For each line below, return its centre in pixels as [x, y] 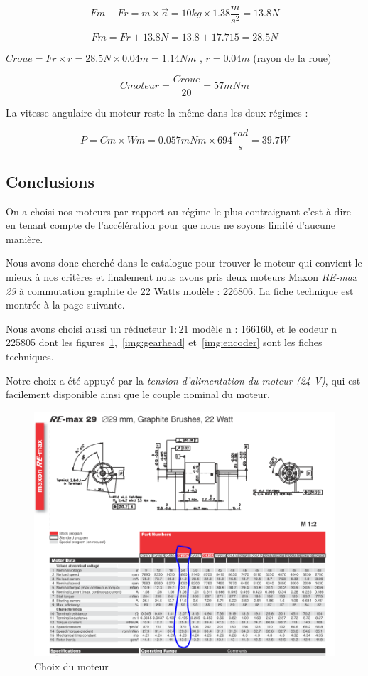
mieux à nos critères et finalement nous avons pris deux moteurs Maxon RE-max [182, 276]
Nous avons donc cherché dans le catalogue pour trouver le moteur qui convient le [184, 263]
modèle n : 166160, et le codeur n [264, 328]
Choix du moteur [71, 666]
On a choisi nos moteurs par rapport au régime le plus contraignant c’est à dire [178, 211]
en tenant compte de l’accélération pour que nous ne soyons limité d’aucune [171, 225]
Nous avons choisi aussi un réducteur [86, 328]
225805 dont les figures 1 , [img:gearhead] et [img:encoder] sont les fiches [164, 342]
